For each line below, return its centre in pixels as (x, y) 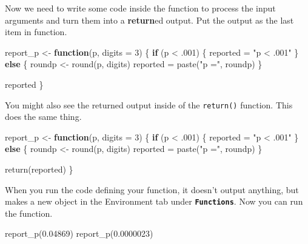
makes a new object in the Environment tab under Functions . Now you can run (154, 201)
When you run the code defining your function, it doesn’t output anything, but (152, 189)
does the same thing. (43, 117)
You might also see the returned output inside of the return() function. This (149, 104)
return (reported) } (39, 169)
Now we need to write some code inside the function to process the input (140, 8)
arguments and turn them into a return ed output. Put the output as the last (149, 20)
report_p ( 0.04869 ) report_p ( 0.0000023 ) (79, 233)
